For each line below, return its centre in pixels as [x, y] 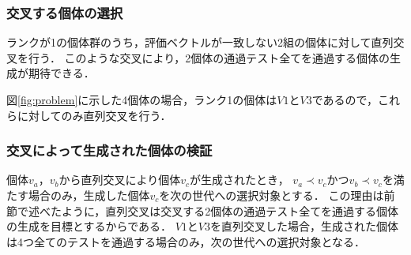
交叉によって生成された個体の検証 [109, 150]
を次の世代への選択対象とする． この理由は [271, 195]
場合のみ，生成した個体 [89, 195]
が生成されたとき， [239, 180]
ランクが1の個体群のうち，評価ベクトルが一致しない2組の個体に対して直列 [200, 42]
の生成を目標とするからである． [89, 226]
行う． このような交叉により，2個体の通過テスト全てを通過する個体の [209, 57]
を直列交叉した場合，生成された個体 [305, 226]
